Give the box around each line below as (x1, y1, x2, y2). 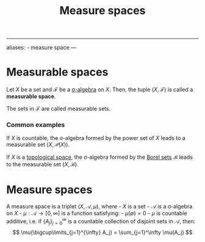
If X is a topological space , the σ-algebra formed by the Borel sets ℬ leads (6, 153, 193, 161)
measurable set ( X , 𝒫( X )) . (6, 141, 70, 148)
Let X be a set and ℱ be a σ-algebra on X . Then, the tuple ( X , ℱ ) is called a (6, 86, 193, 94)
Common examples (6, 120, 65, 129)
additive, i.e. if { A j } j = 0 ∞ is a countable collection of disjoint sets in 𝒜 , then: (6, 216, 196, 226)
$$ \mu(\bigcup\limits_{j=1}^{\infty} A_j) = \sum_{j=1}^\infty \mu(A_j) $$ (12, 229, 193, 236)
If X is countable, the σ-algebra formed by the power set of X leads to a (6, 134, 186, 142)
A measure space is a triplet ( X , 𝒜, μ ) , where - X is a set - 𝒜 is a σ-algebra (6, 203, 193, 210)
